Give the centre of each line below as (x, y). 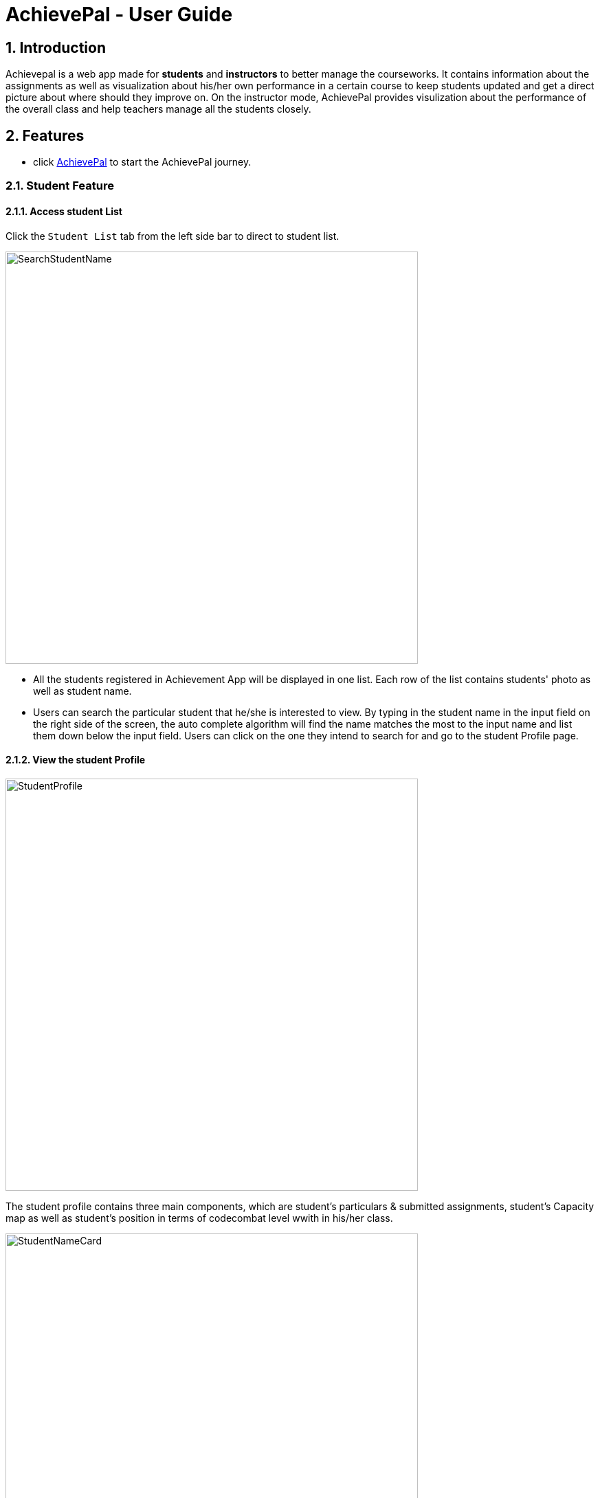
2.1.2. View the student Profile (76, 760)
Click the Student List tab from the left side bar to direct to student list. (173, 236)
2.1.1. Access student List (64, 211)
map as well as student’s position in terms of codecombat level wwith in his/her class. (199, 1218)
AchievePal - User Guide (119, 14)
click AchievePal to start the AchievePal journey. (142, 162)
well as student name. (82, 691)
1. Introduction (56, 47)
